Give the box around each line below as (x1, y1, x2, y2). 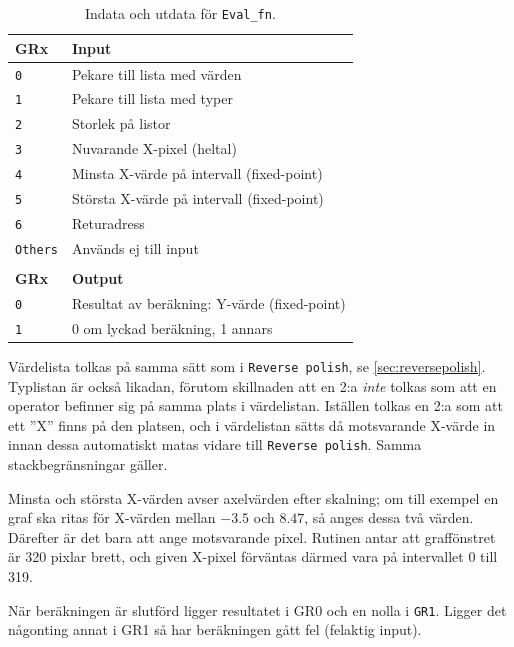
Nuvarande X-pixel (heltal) (71, 138, 237, 159)
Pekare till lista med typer (71, 88, 233, 109)
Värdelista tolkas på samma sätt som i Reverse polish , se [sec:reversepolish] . (8, 355, 486, 376)
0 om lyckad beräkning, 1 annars (71, 317, 273, 338)
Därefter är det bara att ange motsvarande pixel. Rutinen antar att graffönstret (8, 526, 496, 547)
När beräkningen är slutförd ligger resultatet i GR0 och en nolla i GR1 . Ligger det (8, 599, 507, 620)
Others (15, 242, 58, 257)
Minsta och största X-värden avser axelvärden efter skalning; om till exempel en (8, 487, 499, 508)
